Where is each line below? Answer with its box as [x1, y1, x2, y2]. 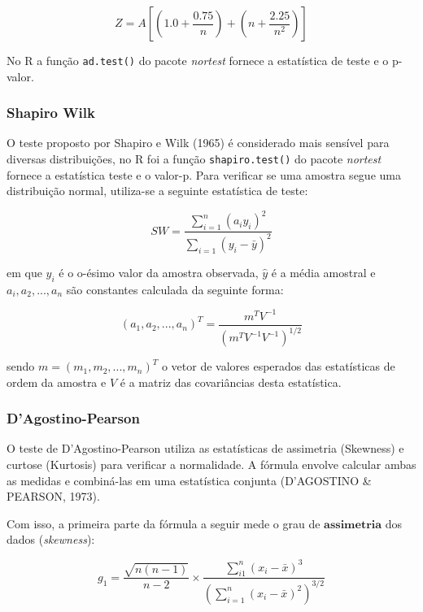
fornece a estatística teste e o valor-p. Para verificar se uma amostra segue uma [7, 166, 401, 183]
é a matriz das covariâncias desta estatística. [120, 373, 342, 390]
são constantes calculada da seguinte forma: [66, 280, 284, 297]
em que [7, 263, 42, 280]
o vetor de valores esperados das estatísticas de [161, 358, 395, 375]
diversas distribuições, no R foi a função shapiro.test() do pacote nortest [7, 150, 382, 167]
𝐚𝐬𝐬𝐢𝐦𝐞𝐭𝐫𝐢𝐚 [324, 519, 382, 531]
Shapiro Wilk [7, 102, 95, 123]
